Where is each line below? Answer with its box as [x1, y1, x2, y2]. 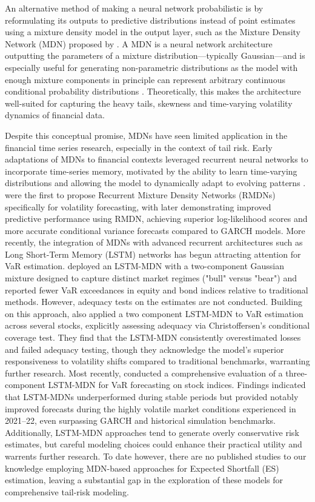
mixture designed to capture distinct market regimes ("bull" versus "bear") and [5, 272, 297, 284]
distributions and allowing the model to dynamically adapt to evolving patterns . [5, 176, 306, 189]
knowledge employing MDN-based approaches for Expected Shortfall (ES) [5, 461, 279, 474]
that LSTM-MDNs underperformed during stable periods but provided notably [5, 390, 299, 403]
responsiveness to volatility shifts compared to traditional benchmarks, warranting [5, 355, 310, 367]
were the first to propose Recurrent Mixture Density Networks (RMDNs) [5, 188, 276, 201]
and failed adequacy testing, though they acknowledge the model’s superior [5, 343, 284, 355]
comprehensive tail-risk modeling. [5, 485, 129, 498]
